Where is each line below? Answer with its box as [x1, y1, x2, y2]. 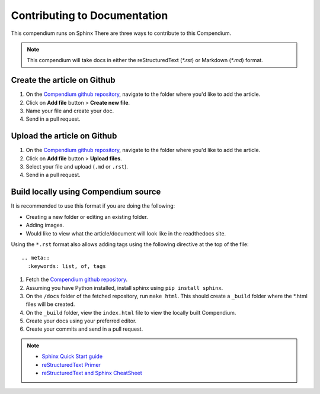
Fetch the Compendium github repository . [25, 276, 128, 283]
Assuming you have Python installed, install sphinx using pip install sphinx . [25, 284, 223, 291]
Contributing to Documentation [11, 9, 168, 22]
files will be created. [25, 301, 75, 308]
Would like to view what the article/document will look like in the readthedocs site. [25, 230, 226, 237]
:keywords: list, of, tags [27, 263, 106, 269]
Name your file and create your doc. [25, 107, 114, 115]
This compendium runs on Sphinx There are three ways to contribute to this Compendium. [11, 30, 232, 37]
